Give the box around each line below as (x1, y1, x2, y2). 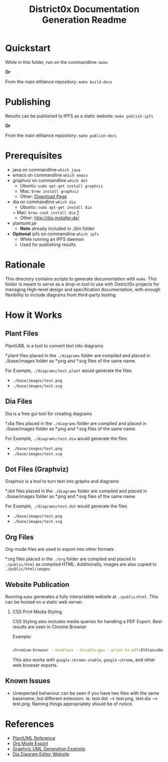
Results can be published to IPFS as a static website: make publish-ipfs (5, 113, 153, 119)
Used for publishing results (20, 241, 76, 247)
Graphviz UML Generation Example (12, 745, 85, 751)
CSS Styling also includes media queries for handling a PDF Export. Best (12, 619, 162, 624)
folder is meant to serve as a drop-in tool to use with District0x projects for (5, 281, 159, 287)
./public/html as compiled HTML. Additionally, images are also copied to (5, 561, 157, 567)
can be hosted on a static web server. (5, 599, 83, 605)
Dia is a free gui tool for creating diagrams (5, 410, 92, 416)
